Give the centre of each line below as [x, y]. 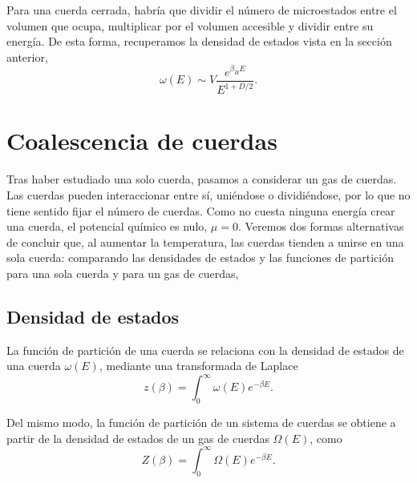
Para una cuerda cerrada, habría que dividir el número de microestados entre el [202, 10]
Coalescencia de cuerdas [142, 141]
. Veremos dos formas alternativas [321, 226]
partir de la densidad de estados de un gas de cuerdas [138, 438]
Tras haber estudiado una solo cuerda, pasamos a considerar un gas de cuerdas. [202, 179]
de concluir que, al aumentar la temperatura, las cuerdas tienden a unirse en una [205, 241]
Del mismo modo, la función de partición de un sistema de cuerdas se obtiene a [201, 423]
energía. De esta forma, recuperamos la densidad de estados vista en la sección [199, 41]
